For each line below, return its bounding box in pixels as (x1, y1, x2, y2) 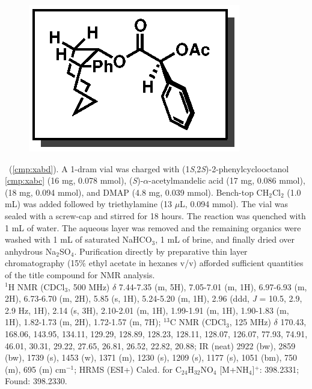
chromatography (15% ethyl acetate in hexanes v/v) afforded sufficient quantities (5, 257, 304, 269)
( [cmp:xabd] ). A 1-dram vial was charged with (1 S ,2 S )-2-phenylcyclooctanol (8, 162, 289, 175)
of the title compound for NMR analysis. (5, 268, 155, 281)
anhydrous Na (5, 244, 57, 257)
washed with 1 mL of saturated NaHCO (5, 233, 152, 246)
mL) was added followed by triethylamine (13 (5, 198, 172, 210)
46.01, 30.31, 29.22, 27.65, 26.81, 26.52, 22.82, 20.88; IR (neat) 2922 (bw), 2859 (5, 339, 296, 352)
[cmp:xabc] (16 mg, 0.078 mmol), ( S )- (5, 174, 144, 187)
